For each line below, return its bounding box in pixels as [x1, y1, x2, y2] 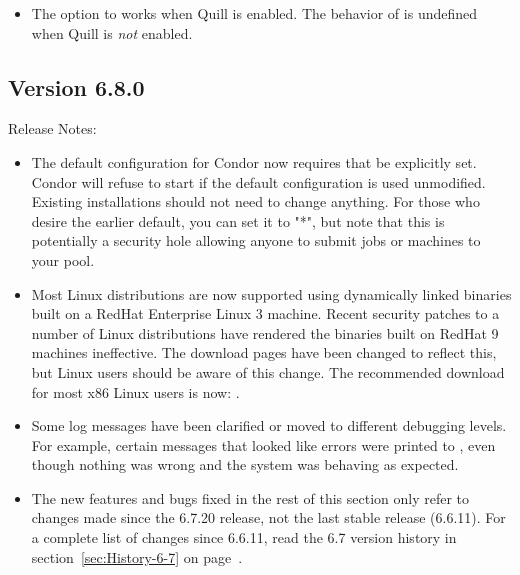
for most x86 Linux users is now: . [31, 381, 240, 402]
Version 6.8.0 [8, 71, 145, 102]
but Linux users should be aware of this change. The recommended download [31, 361, 505, 382]
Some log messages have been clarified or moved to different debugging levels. [31, 415, 507, 436]
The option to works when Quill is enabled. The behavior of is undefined [31, 3, 478, 23]
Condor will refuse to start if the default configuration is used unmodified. [31, 171, 486, 192]
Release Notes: [8, 118, 97, 139]
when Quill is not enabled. [31, 22, 193, 43]
